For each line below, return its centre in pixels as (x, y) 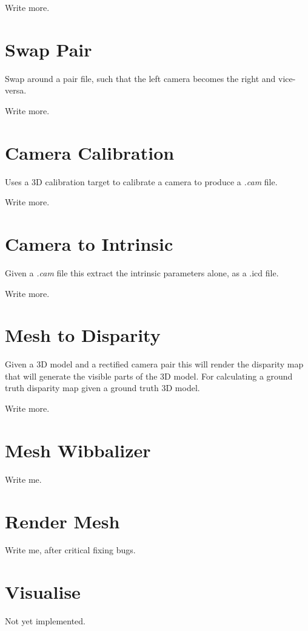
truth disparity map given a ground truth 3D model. (102, 388)
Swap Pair (49, 49)
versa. (16, 90)
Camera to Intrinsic (89, 244)
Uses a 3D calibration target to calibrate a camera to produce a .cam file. (141, 181)
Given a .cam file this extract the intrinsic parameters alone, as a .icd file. (142, 272)
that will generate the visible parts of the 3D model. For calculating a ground (149, 376)
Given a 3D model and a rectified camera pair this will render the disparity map (154, 364)
